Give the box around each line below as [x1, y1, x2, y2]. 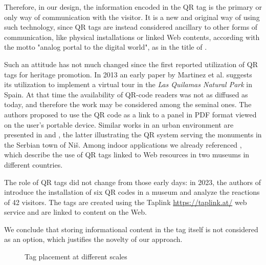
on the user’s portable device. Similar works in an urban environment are [4, 119, 234, 130]
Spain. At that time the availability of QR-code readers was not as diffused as [4, 89, 248, 99]
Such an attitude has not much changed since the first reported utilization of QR [4, 58, 258, 69]
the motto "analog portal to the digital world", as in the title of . [4, 42, 207, 52]
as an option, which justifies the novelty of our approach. [4, 234, 183, 244]
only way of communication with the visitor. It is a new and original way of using [4, 11, 260, 22]
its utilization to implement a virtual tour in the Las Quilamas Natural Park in [4, 79, 253, 90]
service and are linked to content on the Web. [4, 207, 147, 217]
